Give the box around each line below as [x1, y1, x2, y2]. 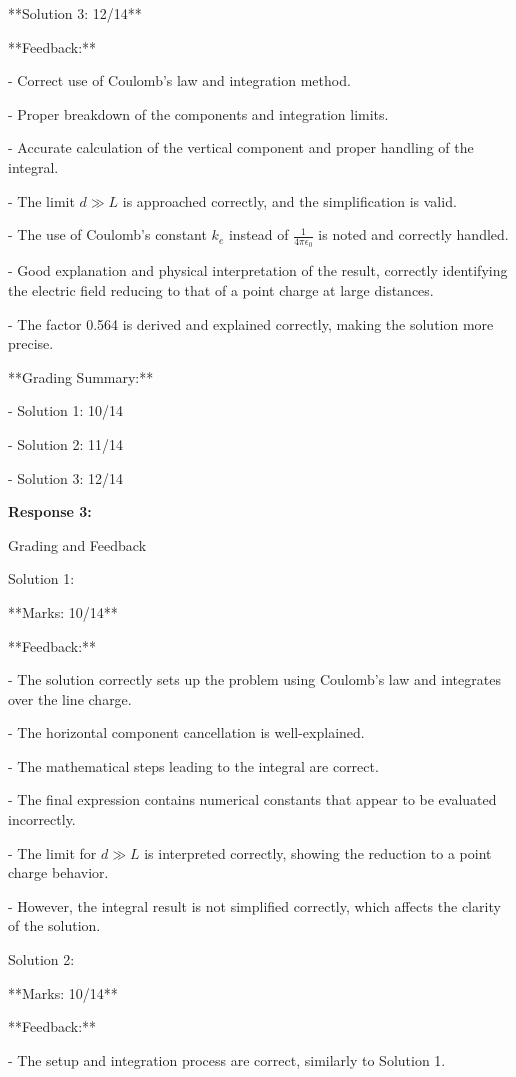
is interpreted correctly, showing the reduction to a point [144, 842, 492, 863]
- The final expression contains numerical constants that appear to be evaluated [8, 789, 497, 810]
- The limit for [8, 842, 97, 863]
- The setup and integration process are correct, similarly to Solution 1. [8, 1049, 446, 1070]
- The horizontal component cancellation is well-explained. [8, 722, 365, 743]
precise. [8, 333, 54, 354]
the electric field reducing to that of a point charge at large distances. [8, 279, 434, 300]
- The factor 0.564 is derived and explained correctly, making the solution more [8, 313, 494, 334]
